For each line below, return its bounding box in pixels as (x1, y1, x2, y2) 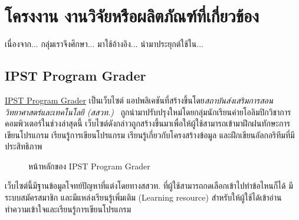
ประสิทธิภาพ (5, 140, 42, 152)
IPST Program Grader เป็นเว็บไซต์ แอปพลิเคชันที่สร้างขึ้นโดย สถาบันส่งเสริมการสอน (5, 94, 274, 106)
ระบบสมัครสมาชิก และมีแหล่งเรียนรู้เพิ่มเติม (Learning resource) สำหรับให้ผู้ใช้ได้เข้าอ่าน (5, 191, 282, 204)
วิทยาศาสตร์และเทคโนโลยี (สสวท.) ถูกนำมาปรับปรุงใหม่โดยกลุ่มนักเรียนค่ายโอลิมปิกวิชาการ (5, 105, 291, 118)
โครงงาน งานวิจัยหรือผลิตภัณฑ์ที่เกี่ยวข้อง (5, 4, 259, 28)
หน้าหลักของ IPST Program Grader (28, 159, 150, 172)
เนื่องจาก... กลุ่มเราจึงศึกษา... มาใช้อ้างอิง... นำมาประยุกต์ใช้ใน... (5, 38, 203, 50)
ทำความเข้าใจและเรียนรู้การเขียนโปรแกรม (5, 202, 132, 215)
